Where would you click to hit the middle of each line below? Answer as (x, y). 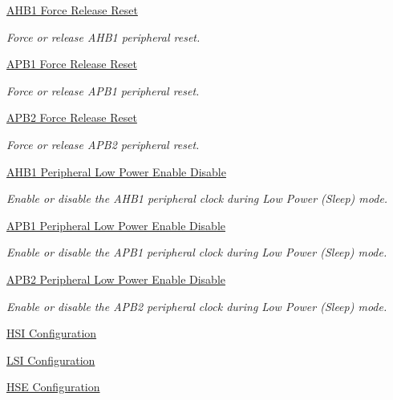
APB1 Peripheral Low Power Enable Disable (116, 225)
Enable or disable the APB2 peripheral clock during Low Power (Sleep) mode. (197, 306)
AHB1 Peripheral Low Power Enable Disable (116, 171)
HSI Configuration (52, 333)
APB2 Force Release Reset (72, 117)
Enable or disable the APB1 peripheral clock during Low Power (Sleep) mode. (197, 252)
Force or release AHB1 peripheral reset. (103, 36)
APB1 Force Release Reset (72, 64)
